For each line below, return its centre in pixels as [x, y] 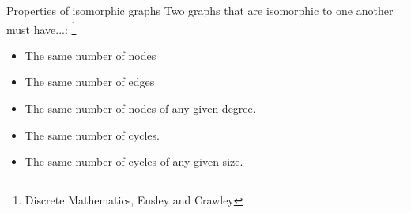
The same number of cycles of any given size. [134, 161]
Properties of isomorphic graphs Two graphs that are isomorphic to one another [200, 10]
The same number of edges [90, 82]
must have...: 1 [41, 28]
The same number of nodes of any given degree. [140, 108]
